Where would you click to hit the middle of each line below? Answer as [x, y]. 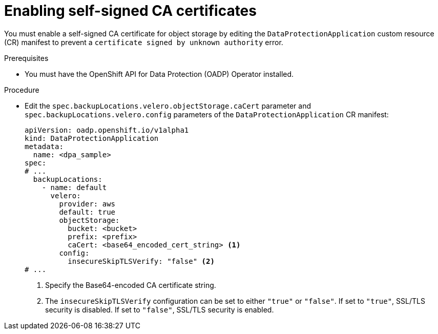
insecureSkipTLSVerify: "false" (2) [141, 261]
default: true [87, 212]
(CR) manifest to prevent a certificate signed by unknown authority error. [144, 42]
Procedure [22, 90]
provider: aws [87, 204]
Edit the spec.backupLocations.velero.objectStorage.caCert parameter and [168, 106]
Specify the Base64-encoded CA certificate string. [131, 285]
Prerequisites [26, 58]
